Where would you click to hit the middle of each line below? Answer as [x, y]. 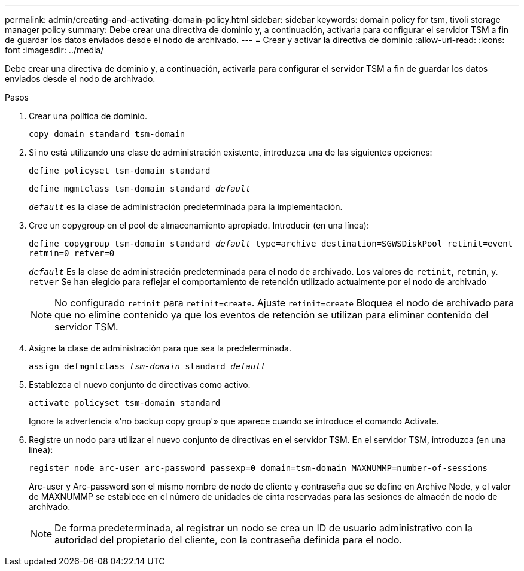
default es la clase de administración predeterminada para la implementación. [186, 207]
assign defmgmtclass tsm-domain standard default [147, 366]
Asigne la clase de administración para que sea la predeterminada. [160, 348]
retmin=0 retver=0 [72, 253]
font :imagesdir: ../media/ [54, 50]
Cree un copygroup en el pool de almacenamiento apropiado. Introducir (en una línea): [199, 225]
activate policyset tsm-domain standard [125, 403]
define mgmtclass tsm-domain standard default [140, 189]
